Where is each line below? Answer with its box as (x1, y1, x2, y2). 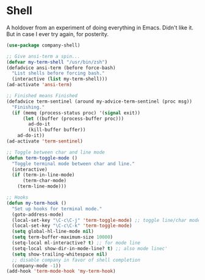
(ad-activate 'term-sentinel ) (6, 138, 84, 144)
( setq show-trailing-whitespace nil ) (12, 251, 108, 257)
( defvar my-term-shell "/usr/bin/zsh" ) (6, 59, 108, 65)
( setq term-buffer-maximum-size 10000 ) (12, 234, 113, 240)
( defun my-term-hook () (6, 200, 67, 206)
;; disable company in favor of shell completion (12, 257, 140, 263)
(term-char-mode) (22, 178, 67, 184)
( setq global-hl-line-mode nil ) (12, 229, 95, 235)
